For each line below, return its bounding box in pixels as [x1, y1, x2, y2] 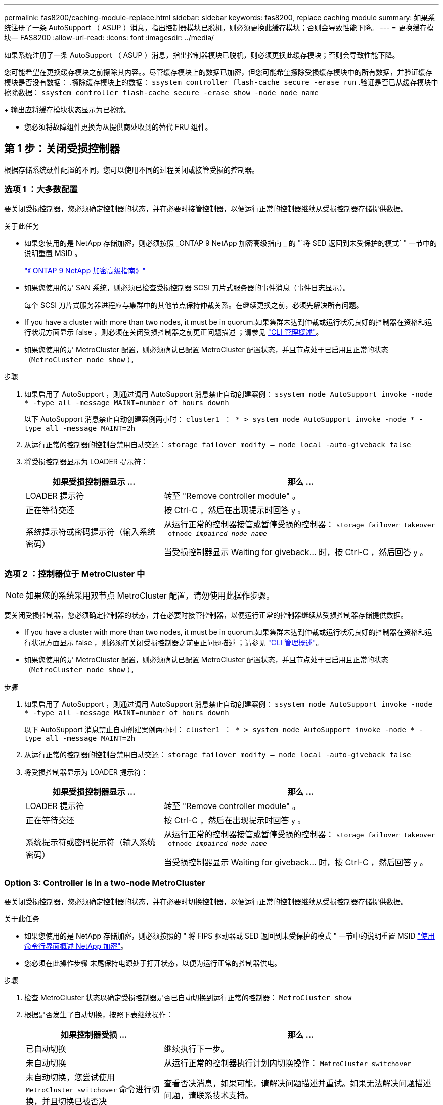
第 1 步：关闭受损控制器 [4, 142, 120, 155]
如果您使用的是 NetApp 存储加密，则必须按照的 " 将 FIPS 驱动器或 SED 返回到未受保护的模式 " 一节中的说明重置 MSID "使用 [24, 931, 435, 941]
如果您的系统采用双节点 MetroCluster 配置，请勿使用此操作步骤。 [26, 590, 275, 601]
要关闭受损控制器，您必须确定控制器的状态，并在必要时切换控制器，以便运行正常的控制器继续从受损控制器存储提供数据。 [4, 897, 408, 906]
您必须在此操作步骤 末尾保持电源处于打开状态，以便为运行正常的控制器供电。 [24, 959, 281, 968]
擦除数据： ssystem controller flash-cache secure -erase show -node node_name [4, 88, 319, 97]
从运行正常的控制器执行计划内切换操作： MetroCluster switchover [164, 1058, 411, 1069]
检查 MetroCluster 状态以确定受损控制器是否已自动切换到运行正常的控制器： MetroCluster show [24, 993, 352, 1002]
